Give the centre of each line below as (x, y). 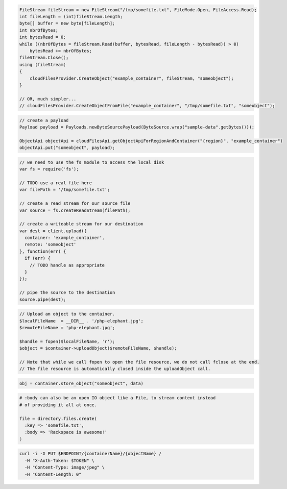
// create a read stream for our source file (75, 204)
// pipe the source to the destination (67, 293)
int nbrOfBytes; (39, 30)
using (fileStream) (43, 64)
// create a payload (44, 120)
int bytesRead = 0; (43, 37)
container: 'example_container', (65, 238)
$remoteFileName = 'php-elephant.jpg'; (67, 328)
